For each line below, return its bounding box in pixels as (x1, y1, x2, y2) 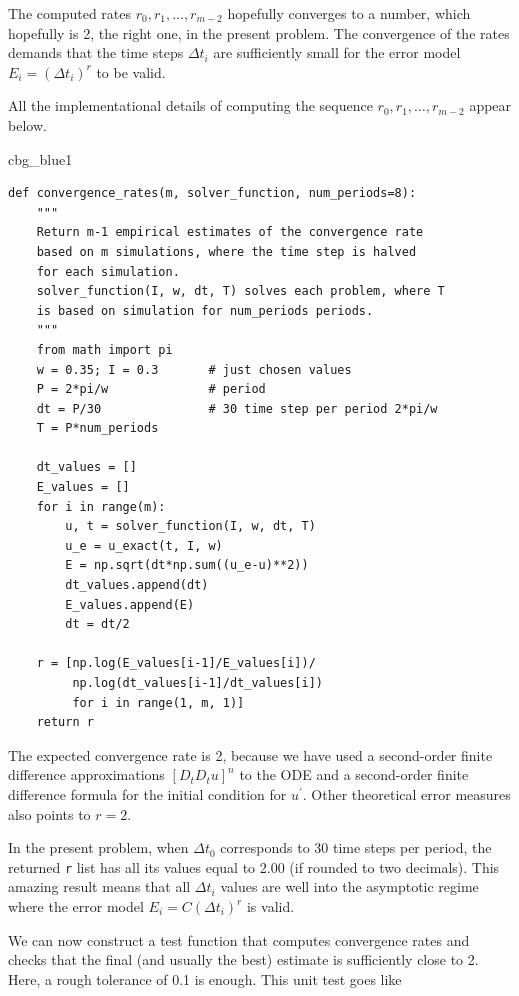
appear (469, 95, 512, 116)
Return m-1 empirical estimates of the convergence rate (36, 225, 424, 240)
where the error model (8, 896, 144, 916)
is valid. (246, 896, 295, 916)
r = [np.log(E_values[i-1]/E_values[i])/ (36, 656, 316, 671)
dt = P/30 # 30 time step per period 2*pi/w (36, 401, 438, 416)
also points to (8, 803, 91, 824)
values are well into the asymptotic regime (220, 876, 479, 897)
